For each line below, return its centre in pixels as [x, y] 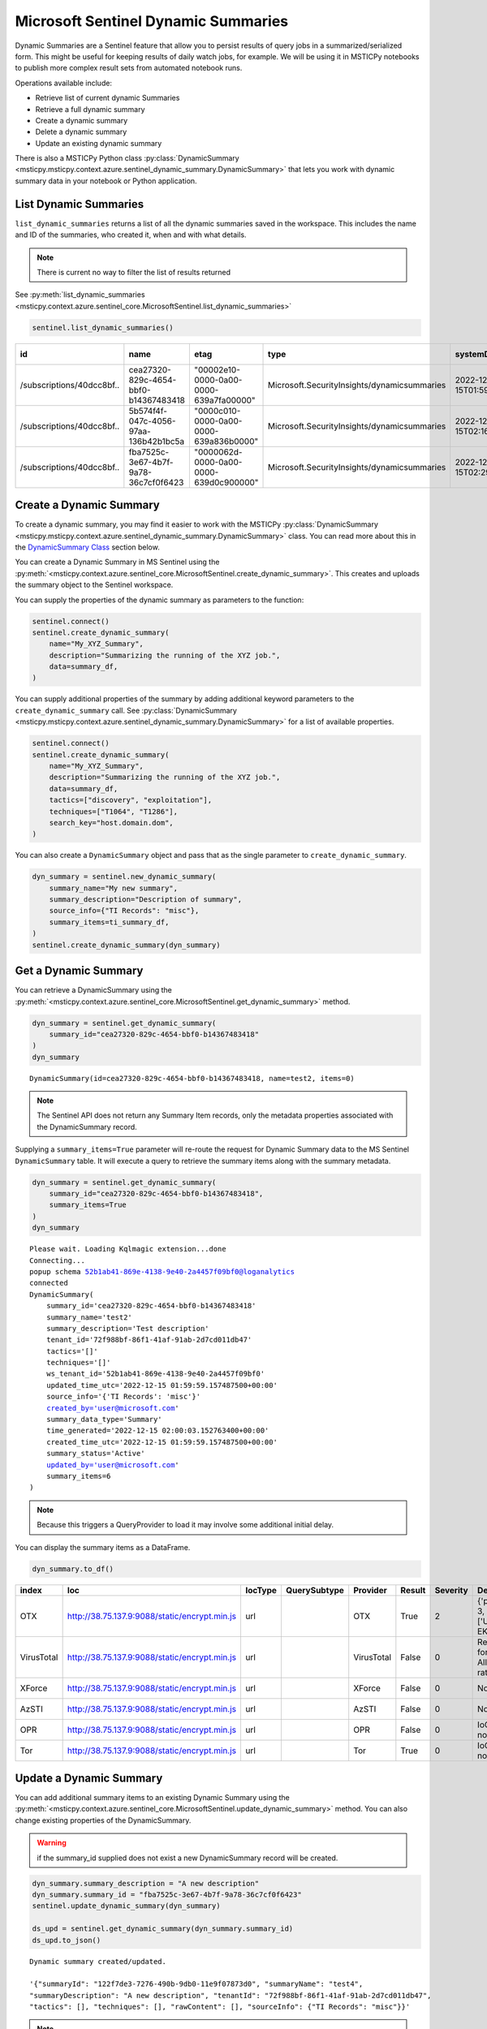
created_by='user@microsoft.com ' [113, 1408]
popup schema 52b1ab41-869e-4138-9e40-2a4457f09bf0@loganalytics [162, 1271]
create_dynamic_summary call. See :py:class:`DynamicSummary [126, 710]
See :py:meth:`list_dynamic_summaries [80, 295]
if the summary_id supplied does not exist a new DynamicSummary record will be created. [187, 1858]
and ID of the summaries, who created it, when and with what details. [131, 235]
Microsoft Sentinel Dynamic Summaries [152, 21]
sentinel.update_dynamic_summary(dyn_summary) [126, 1906]
